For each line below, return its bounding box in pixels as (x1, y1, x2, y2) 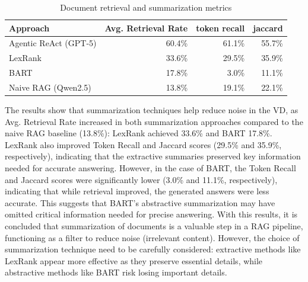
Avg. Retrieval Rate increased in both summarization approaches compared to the (5, 115, 303, 127)
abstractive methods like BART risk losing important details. (5, 266, 227, 278)
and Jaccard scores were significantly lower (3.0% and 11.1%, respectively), (5, 173, 278, 185)
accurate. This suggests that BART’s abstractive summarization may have (5, 196, 275, 209)
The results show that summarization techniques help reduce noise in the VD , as (5, 104, 299, 116)
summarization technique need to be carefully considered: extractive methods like (5, 243, 301, 255)
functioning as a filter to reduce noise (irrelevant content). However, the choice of (5, 231, 300, 243)
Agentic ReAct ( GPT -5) (9, 37, 97, 49)
